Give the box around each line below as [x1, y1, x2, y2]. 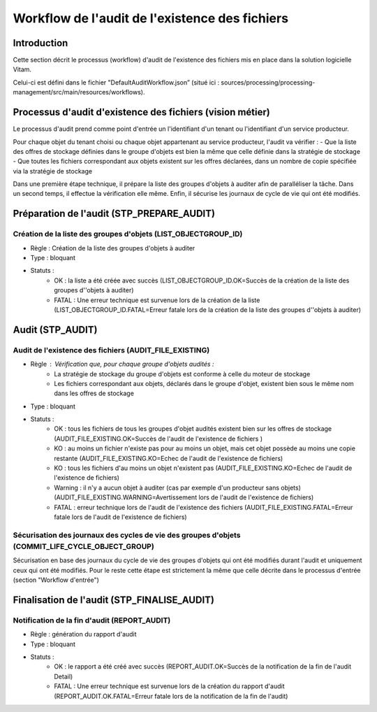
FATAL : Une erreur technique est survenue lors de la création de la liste [54, 296, 260, 304]
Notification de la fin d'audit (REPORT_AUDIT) [13, 615, 171, 625]
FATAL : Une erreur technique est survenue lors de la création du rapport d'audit [54, 682, 285, 690]
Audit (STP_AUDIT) [13, 324, 98, 336]
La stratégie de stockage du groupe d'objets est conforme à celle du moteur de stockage [54, 369, 311, 378]
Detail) [54, 672, 73, 681]
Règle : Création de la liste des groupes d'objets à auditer [30, 243, 195, 252]
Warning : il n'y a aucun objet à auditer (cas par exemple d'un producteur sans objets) [54, 483, 302, 492]
